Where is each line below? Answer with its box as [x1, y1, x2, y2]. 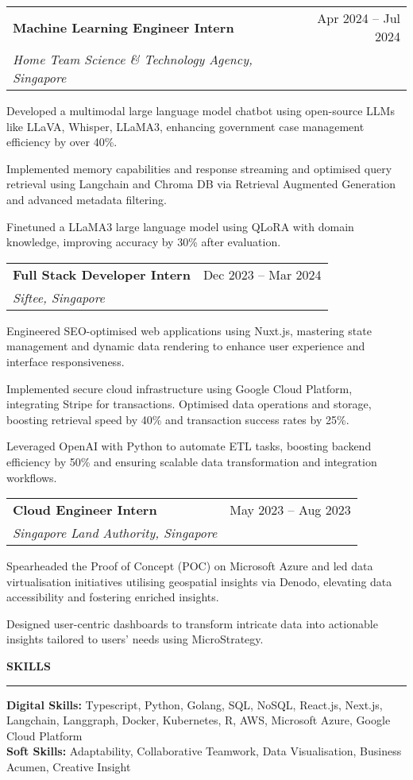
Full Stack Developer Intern [13, 265, 191, 284]
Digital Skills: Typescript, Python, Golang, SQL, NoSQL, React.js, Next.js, [6, 696, 383, 712]
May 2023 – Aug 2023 [230, 500, 351, 519]
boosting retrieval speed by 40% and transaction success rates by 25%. [6, 411, 349, 427]
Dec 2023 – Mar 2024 [203, 265, 322, 284]
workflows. [6, 469, 57, 485]
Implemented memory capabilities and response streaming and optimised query [6, 160, 392, 176]
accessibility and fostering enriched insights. [6, 589, 219, 605]
